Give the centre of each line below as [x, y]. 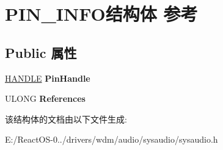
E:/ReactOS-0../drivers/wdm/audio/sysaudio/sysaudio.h [112, 139]
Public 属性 [41, 52]
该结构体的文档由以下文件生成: [66, 119]
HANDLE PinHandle [48, 78]
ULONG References [45, 98]
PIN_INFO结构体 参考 [101, 14]
